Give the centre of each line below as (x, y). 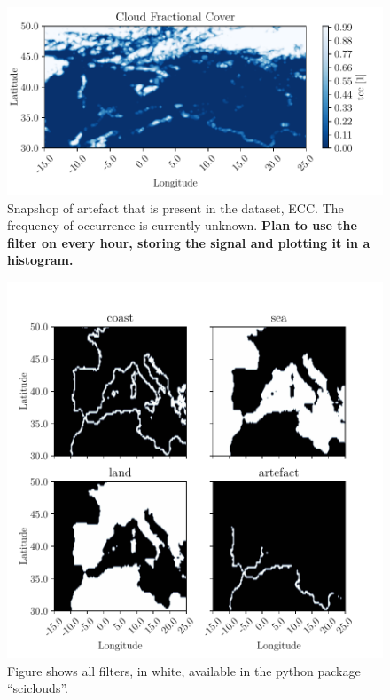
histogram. (40, 260)
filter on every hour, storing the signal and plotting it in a (189, 242)
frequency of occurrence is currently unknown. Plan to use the (182, 225)
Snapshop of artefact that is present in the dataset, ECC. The (175, 207)
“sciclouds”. (38, 688)
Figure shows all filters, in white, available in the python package (184, 670)
